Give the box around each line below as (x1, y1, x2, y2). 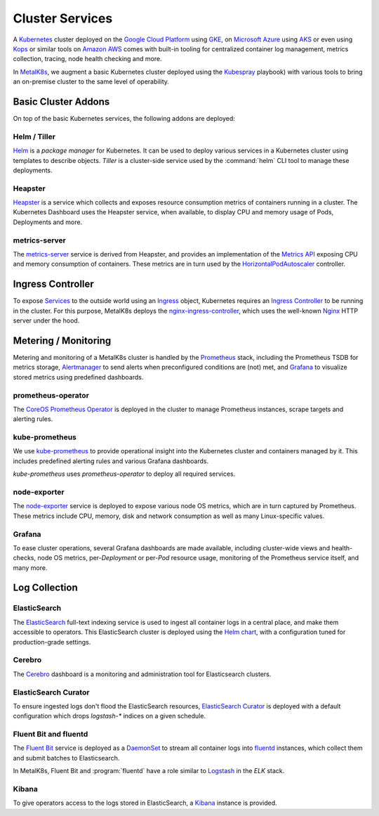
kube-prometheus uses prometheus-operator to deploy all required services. (13, 469, 236, 478)
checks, (13, 554, 36, 562)
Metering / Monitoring (13, 335, 112, 347)
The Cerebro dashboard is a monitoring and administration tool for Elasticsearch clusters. (13, 670, 272, 678)
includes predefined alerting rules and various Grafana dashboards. (13, 457, 209, 465)
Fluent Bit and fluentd (13, 730, 88, 739)
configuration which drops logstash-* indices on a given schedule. (13, 712, 206, 720)
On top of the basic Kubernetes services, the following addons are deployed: (13, 115, 235, 123)
